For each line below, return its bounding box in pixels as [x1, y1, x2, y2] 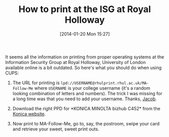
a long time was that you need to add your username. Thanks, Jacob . [12, 96, 157, 102]
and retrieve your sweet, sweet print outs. [12, 126, 99, 132]
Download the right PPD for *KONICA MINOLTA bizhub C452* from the [12, 105, 160, 111]
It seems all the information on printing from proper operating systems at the [5, 54, 164, 60]
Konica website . [12, 111, 46, 117]
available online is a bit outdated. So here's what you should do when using [5, 64, 162, 71]
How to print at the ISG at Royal [18, 4, 151, 15]
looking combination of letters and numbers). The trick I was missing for [12, 90, 162, 96]
